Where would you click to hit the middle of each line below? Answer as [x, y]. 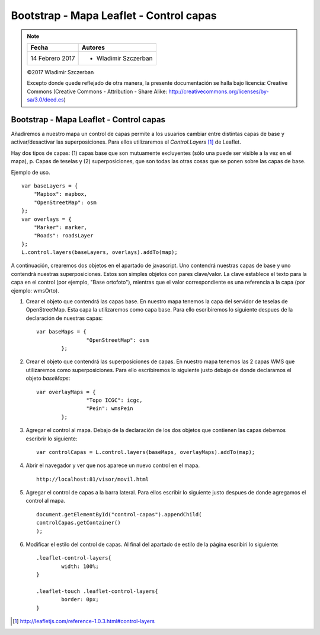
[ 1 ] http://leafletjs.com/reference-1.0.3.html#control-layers [84, 621]
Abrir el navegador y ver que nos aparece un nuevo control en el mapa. [113, 465]
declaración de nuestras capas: [64, 318]
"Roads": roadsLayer [63, 236]
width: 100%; [80, 566]
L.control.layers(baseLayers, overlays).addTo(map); [100, 253]
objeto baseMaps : [48, 378]
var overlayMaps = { [66, 392]
